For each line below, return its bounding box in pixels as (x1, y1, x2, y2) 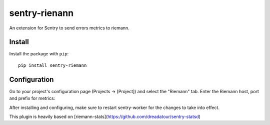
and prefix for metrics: (9, 95, 55, 102)
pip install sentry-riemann (18, 62, 87, 68)
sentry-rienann (9, 7, 74, 18)
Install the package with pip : (9, 51, 69, 57)
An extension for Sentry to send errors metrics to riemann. (9, 25, 129, 31)
